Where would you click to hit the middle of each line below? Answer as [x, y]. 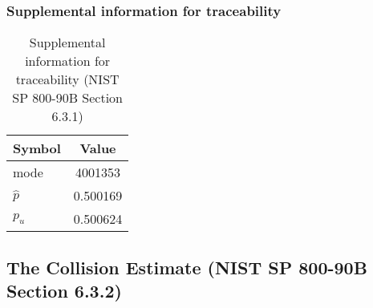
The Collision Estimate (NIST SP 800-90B [187, 267]
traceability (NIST [67, 79]
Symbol [37, 148]
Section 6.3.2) [64, 290]
